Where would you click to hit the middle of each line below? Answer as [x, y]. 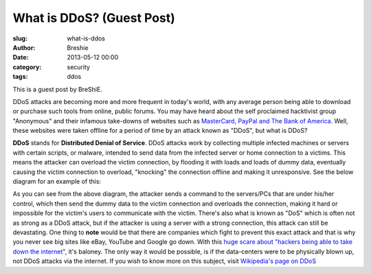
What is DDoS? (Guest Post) [94, 18]
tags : [20, 77]
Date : [21, 58]
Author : [24, 47]
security [79, 67]
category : [27, 67]
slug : [20, 38]
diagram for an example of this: [57, 182]
